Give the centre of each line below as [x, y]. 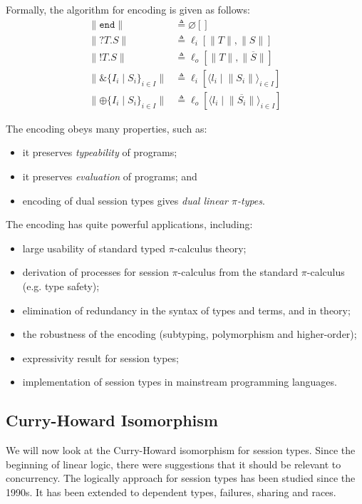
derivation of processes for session [95, 272]
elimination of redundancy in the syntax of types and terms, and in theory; [186, 310]
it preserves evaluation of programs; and [110, 176]
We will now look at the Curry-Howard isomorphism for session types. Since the [181, 450]
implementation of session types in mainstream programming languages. [180, 382]
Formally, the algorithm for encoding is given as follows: [128, 9]
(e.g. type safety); [61, 286]
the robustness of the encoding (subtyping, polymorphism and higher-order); [190, 334]
